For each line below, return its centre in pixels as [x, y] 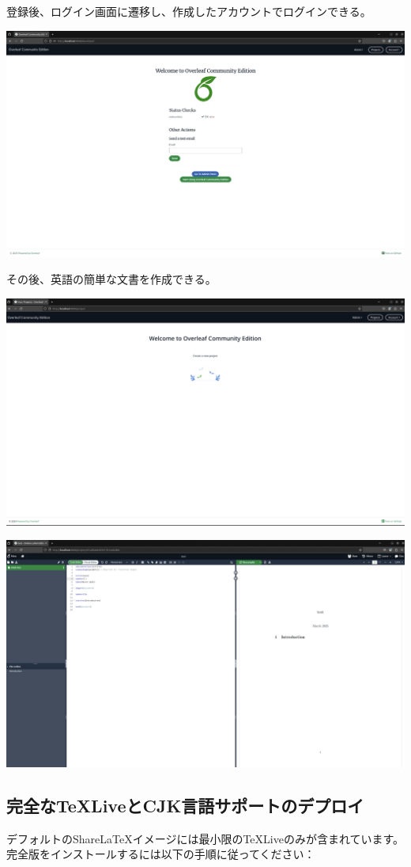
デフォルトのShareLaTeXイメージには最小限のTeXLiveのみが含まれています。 [205, 838]
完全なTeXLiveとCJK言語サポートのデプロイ [185, 805]
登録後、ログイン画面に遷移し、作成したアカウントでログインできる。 [189, 11]
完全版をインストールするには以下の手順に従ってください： [161, 854]
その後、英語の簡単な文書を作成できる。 [111, 279]
